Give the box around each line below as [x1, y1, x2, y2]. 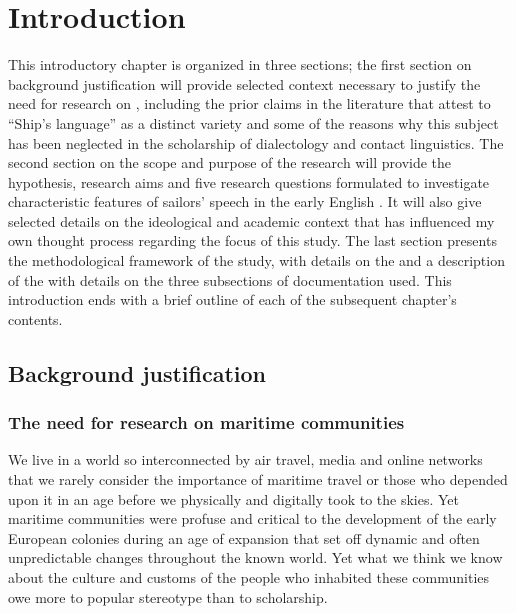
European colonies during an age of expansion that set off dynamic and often [8, 527, 480, 548]
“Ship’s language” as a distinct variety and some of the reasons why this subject [8, 112, 499, 133]
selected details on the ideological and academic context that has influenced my [8, 210, 495, 231]
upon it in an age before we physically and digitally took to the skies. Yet [8, 488, 460, 509]
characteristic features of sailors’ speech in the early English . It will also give [8, 191, 482, 212]
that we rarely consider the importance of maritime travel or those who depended [8, 469, 508, 490]
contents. [8, 308, 63, 329]
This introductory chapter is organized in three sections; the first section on [8, 54, 472, 75]
